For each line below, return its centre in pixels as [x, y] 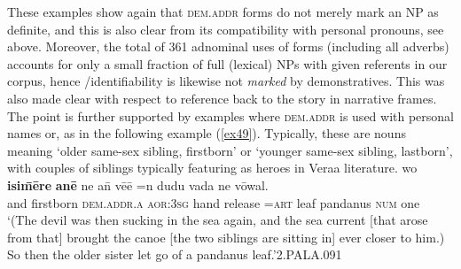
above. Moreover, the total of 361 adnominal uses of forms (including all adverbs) [228, 46]
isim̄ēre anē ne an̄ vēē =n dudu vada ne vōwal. [138, 184]
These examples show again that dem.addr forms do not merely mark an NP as [223, 12]
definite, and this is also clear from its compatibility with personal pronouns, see [226, 29]
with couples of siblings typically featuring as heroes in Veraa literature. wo [212, 168]
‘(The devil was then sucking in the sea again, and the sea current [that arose [218, 220]
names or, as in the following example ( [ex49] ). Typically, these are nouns [207, 133]
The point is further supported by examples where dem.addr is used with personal [231, 115]
